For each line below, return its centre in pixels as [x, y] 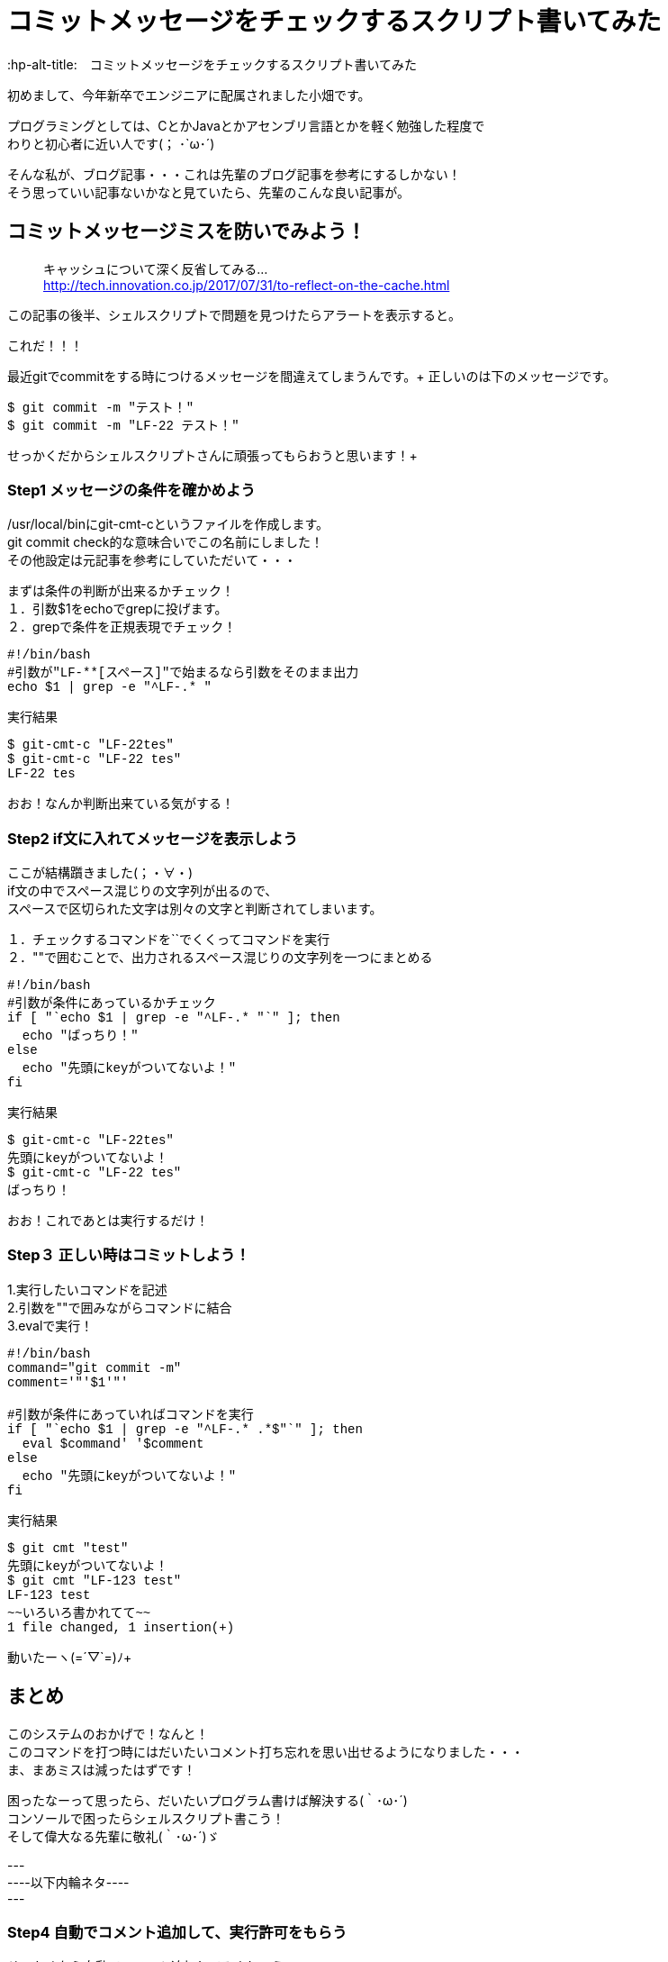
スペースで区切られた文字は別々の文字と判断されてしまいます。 [195, 909]
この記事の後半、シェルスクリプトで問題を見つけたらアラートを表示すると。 [234, 314]
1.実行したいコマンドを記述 [87, 1289]
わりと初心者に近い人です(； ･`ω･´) [111, 143]
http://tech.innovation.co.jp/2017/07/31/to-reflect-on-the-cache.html [247, 285]
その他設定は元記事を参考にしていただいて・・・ [152, 560]
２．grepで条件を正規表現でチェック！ [122, 627]
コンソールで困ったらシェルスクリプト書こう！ [146, 1818]
